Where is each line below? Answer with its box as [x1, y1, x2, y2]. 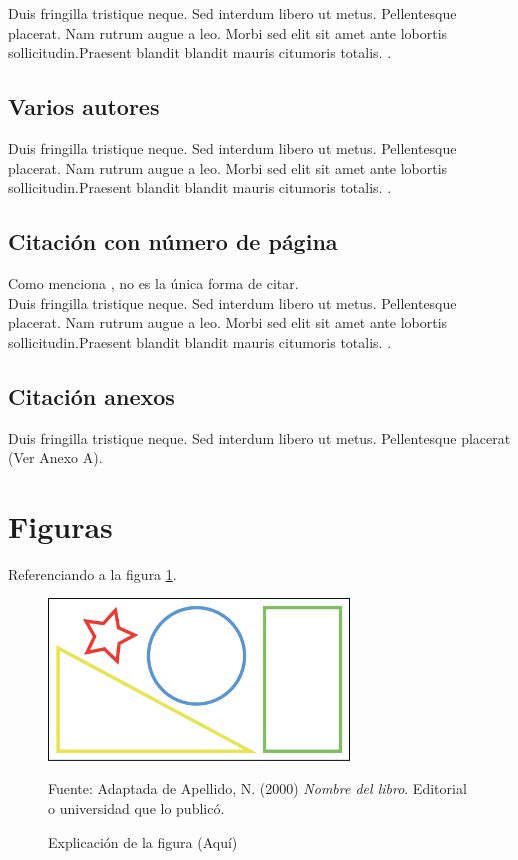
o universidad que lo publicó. [48, 798, 225, 819]
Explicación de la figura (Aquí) [48, 831, 238, 852]
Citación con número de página [8, 226, 338, 257]
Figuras [8, 505, 113, 546]
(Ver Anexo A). [8, 447, 103, 468]
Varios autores [8, 91, 160, 122]
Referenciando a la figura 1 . [8, 563, 177, 584]
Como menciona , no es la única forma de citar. [8, 272, 299, 293]
